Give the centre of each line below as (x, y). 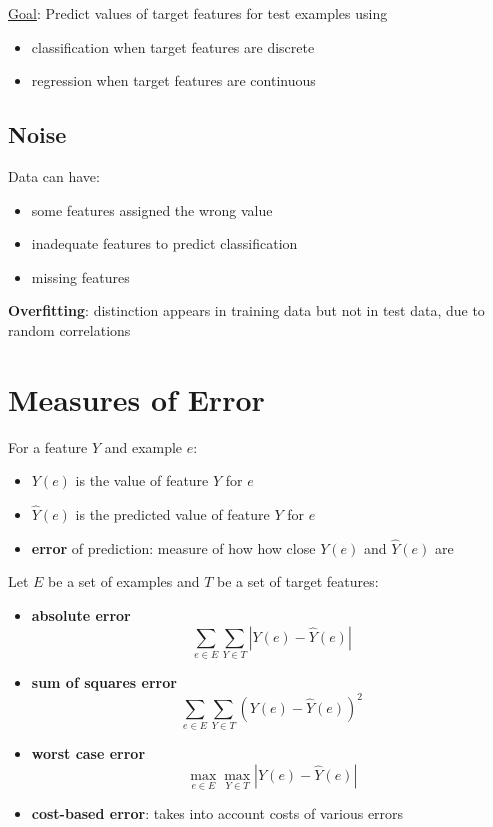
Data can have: (54, 175)
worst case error (88, 753)
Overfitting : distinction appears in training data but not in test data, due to (246, 310)
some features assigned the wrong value (152, 209)
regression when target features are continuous (173, 80)
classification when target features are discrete (173, 46)
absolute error (81, 615)
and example (143, 446)
